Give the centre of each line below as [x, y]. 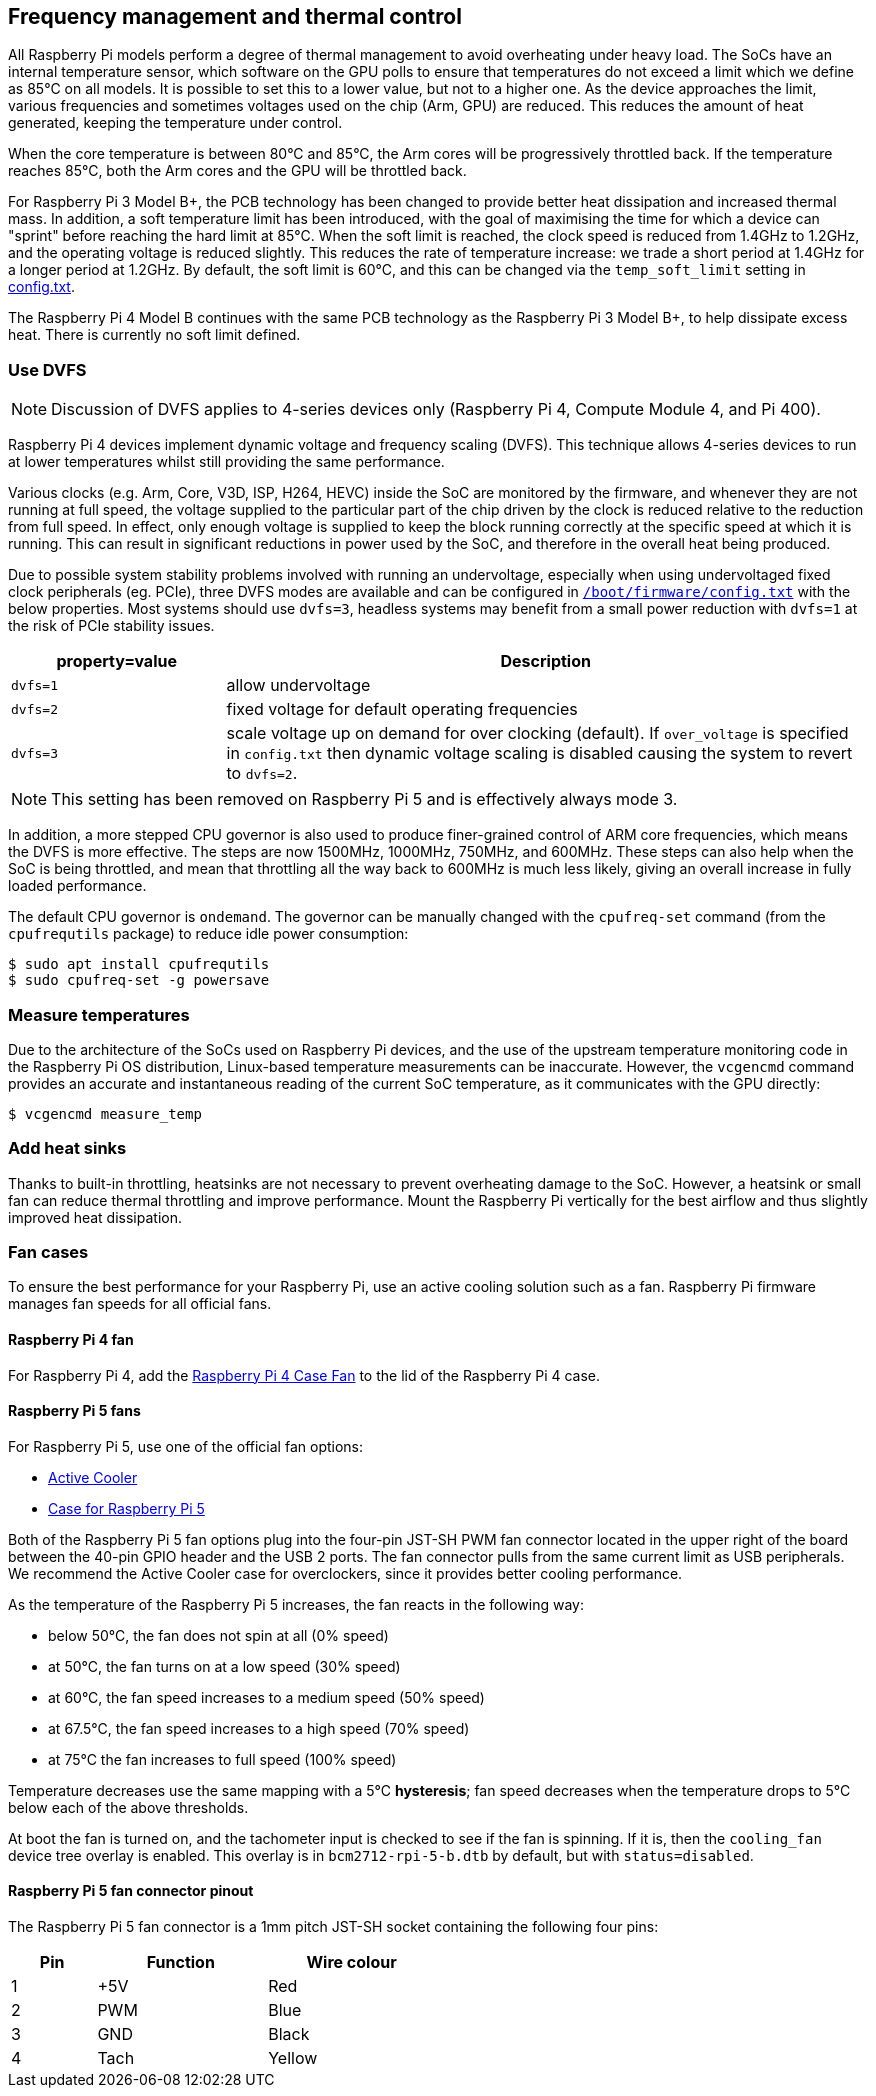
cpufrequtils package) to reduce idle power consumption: [208, 934]
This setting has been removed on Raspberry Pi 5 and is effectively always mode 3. [364, 799]
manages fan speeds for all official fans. [140, 1304]
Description [545, 661]
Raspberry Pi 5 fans [74, 1411]
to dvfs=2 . [262, 773]
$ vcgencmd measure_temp [105, 1113]
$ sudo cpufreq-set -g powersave [139, 980]
